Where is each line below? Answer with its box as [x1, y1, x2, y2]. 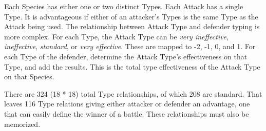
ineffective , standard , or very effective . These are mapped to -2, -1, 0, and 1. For [4, 41, 256, 52]
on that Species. [4, 71, 54, 82]
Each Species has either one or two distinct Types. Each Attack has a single [4, 1, 243, 11]
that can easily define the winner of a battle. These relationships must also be [4, 108, 249, 119]
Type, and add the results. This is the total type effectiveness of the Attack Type [4, 61, 260, 72]
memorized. [4, 118, 41, 129]
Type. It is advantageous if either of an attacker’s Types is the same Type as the [4, 11, 258, 21]
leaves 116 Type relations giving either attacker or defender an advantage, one [4, 98, 250, 109]
